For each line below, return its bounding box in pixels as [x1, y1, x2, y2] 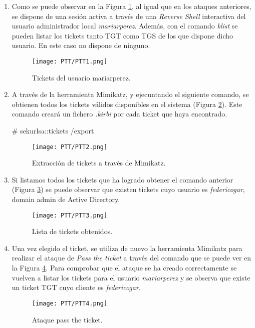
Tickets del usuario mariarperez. [32, 72, 131, 82]
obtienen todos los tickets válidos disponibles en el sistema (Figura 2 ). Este [12, 98, 242, 109]
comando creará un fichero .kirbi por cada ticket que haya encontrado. [12, 108, 227, 119]
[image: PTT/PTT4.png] [32, 299, 108, 307]
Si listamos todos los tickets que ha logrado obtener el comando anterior [12, 174, 233, 184]
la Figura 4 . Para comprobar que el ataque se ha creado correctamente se [12, 262, 237, 273]
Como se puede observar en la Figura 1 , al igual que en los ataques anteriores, [12, 1, 251, 11]
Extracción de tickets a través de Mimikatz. [32, 157, 166, 168]
